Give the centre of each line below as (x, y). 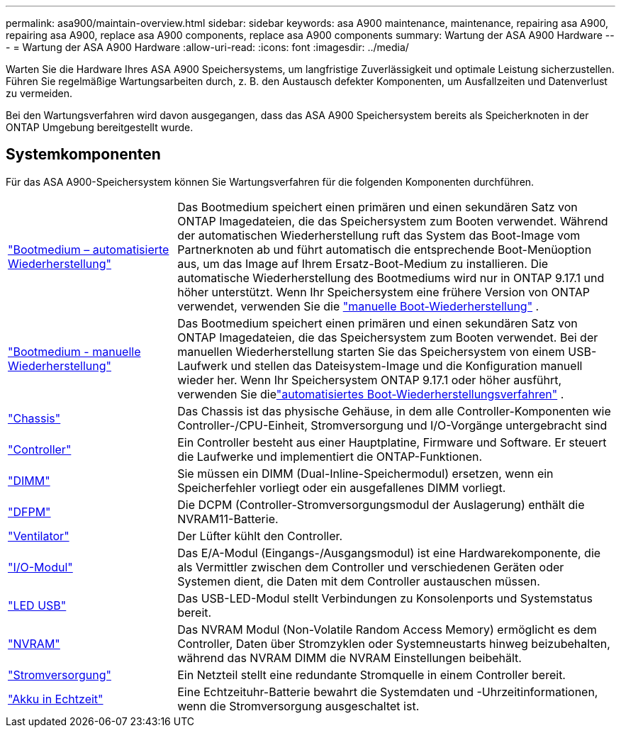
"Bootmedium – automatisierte (89, 249)
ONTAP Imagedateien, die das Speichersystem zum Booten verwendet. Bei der (388, 337)
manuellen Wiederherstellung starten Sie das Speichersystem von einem (371, 351)
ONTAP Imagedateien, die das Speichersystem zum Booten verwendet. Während (393, 221)
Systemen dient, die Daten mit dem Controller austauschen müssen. (359, 581)
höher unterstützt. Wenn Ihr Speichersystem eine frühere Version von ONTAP (384, 292)
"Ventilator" (39, 536)
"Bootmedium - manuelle (74, 351)
